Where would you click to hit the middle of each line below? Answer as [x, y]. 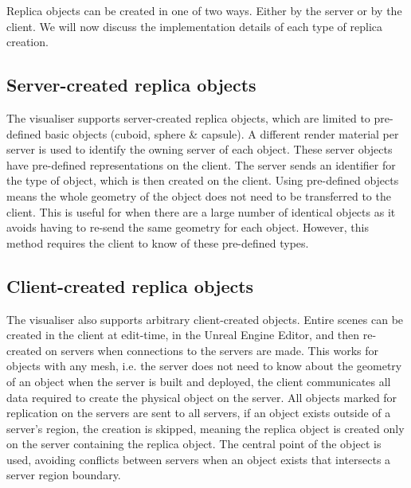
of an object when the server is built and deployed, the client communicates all [199, 381]
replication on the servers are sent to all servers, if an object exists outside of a [199, 413]
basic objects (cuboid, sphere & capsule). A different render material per [222, 133]
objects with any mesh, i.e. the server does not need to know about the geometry [204, 366]
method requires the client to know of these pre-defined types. [158, 242]
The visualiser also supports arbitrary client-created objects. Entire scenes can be [205, 319]
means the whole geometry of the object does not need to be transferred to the [199, 195]
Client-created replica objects [130, 285]
